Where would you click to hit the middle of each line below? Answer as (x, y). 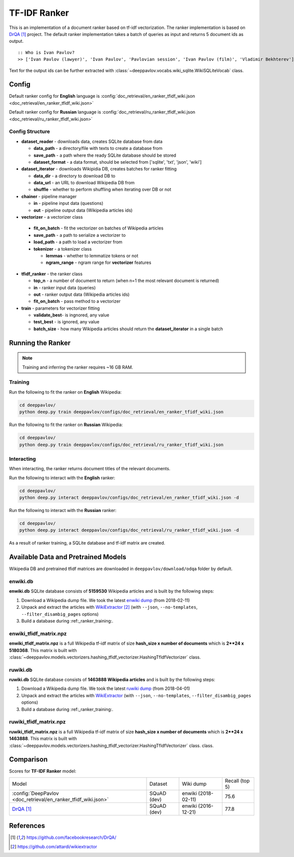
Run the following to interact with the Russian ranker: (63, 511)
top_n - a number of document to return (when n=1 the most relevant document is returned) (126, 281)
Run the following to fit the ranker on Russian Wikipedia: (66, 425)
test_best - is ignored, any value (67, 322)
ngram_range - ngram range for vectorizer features (98, 262)
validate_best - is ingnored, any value (72, 315)
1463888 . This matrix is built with (43, 739)
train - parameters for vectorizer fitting (61, 308)
